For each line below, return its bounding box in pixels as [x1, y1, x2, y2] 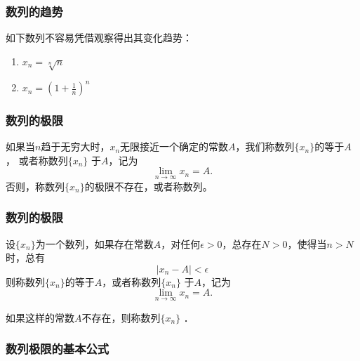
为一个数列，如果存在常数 [35, 236, 154, 251]
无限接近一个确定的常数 [120, 139, 229, 154]
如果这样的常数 [6, 310, 74, 324]
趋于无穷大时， [41, 139, 110, 154]
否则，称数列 [6, 178, 65, 193]
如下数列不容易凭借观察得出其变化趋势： [6, 30, 192, 45]
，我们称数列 [235, 139, 295, 154]
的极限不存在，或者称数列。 [84, 178, 213, 193]
